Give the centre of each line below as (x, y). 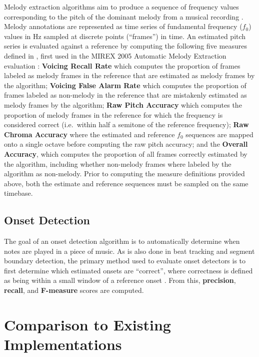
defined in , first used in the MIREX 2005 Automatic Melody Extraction (115, 55)
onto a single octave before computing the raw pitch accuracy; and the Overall (126, 144)
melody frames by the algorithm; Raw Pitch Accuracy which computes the (123, 104)
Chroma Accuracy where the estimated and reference (89, 134)
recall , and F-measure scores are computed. (74, 290)
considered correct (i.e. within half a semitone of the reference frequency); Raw (126, 124)
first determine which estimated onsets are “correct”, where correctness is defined (128, 270)
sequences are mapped (219, 134)
